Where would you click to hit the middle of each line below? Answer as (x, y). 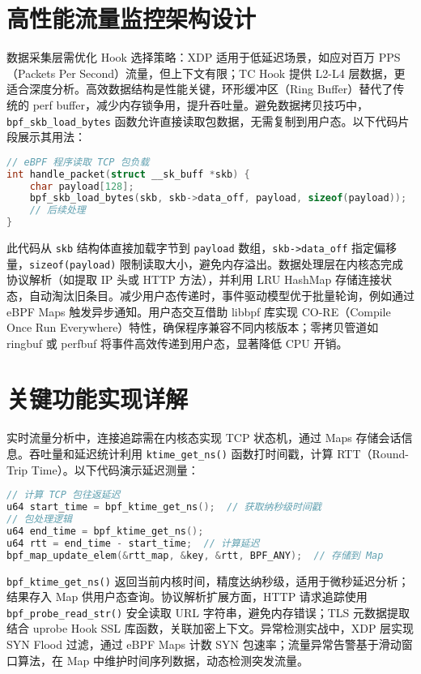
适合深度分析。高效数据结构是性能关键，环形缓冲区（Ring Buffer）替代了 (200, 89)
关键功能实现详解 (98, 399)
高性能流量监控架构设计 (132, 18)
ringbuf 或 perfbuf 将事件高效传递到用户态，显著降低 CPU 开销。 (177, 343)
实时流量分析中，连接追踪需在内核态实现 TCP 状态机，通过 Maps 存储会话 (204, 438)
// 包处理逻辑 (39, 519)
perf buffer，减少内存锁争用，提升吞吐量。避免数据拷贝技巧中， (200, 104)
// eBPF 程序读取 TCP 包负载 (78, 162)
